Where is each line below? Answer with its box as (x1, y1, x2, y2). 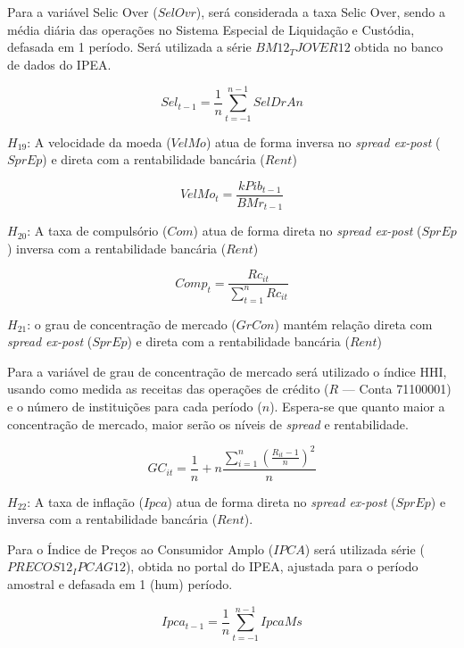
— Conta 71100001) (342, 379, 452, 398)
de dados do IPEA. (7, 54, 112, 73)
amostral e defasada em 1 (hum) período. (7, 575, 233, 594)
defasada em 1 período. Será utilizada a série (7, 37, 252, 56)
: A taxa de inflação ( (27, 492, 144, 511)
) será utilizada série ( (304, 539, 425, 558)
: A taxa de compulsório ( (27, 221, 168, 240)
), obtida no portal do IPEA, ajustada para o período (125, 557, 418, 576)
